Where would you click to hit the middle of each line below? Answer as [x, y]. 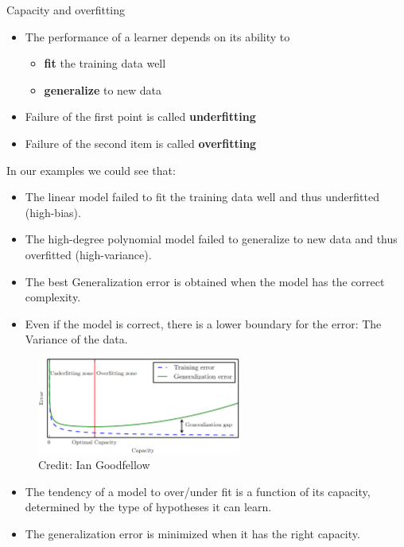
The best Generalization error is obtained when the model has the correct [205, 281]
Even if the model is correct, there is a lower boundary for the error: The [203, 323]
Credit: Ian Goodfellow [94, 465]
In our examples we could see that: [91, 170]
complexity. [53, 297]
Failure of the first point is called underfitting [140, 116]
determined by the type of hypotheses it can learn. [148, 507]
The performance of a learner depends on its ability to [157, 36]
